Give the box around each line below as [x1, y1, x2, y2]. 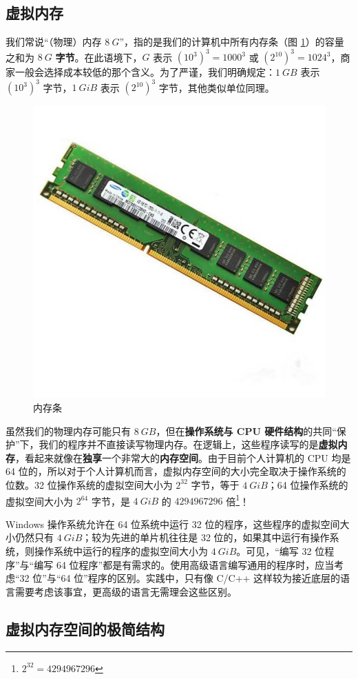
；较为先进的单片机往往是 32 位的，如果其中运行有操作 [82, 530, 330, 545]
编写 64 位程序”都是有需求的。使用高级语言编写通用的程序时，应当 [34, 557, 335, 571]
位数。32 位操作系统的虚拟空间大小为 [6, 477, 173, 491]
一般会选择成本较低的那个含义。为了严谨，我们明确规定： [14, 65, 275, 79]
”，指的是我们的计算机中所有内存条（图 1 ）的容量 [119, 34, 344, 49]
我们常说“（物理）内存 [6, 34, 102, 49]
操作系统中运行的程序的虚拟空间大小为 [34, 543, 208, 558]
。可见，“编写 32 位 [236, 543, 325, 558]
